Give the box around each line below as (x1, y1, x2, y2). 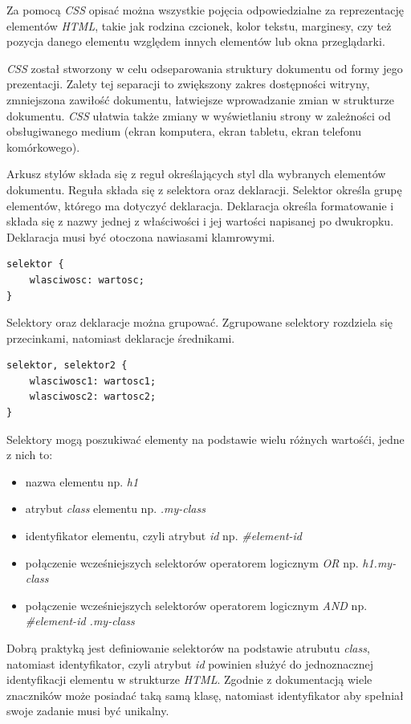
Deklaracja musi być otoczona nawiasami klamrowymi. (6, 228, 275, 245)
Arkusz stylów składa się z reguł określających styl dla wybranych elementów (6, 165, 386, 182)
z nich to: (6, 446, 53, 463)
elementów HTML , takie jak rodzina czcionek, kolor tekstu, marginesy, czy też (6, 17, 392, 34)
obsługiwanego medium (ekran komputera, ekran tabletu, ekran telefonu (6, 123, 362, 140)
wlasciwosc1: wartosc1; (29, 375, 157, 387)
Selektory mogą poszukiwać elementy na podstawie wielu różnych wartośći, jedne (6, 430, 405, 447)
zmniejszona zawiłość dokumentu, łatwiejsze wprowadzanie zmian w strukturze (6, 91, 395, 108)
